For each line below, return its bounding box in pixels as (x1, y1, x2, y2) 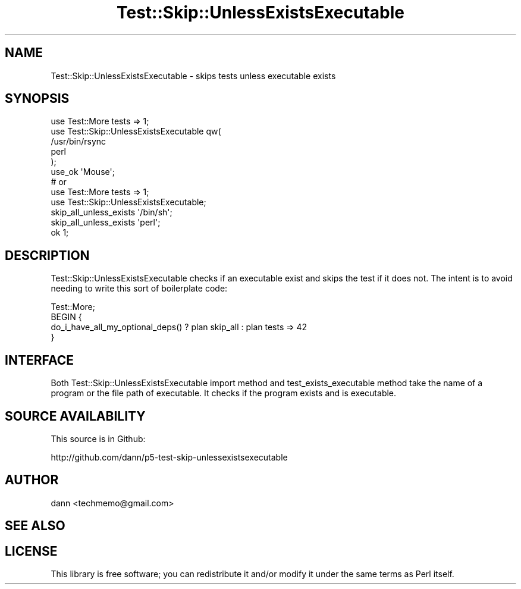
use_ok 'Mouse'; (51, 167, 115, 177)
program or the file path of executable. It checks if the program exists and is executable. (51, 388, 397, 399)
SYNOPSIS (5, 91, 70, 106)
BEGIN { (51, 312, 82, 322)
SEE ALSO (5, 518, 65, 534)
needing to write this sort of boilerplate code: (51, 283, 228, 294)
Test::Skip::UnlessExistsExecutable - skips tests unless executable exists (51, 70, 336, 81)
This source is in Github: (51, 433, 146, 444)
